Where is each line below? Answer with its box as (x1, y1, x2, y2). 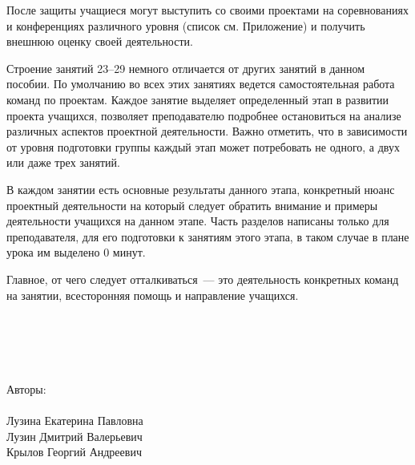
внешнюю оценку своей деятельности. (6, 33, 193, 50)
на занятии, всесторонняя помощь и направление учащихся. (6, 286, 299, 303)
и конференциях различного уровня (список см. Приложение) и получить (6, 17, 365, 34)
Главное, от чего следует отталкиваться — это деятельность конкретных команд (6, 270, 399, 287)
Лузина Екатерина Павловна (6, 412, 143, 429)
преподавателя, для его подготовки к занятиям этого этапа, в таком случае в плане (6, 228, 409, 245)
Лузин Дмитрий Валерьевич (6, 427, 143, 444)
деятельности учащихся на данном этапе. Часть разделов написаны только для (6, 212, 389, 229)
